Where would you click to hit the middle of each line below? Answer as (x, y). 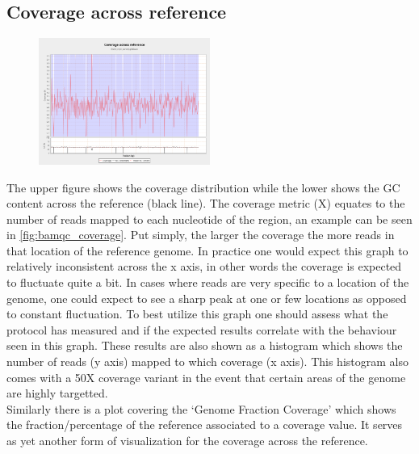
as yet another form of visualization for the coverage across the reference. (187, 441)
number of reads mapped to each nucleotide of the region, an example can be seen (209, 219)
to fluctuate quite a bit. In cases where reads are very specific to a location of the (208, 282)
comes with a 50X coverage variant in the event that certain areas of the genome (206, 377)
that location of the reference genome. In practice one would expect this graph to (207, 250)
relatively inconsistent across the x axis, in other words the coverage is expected (204, 266)
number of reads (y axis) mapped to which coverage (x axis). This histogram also (207, 362)
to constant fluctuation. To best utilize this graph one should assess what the (197, 314)
